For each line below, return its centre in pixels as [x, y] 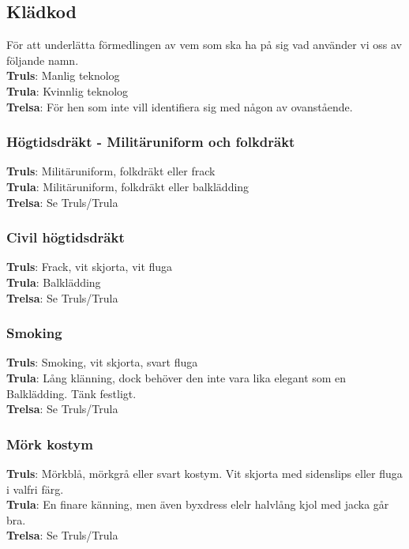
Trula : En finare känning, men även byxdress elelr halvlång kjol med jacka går [198, 504]
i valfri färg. [35, 489]
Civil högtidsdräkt [66, 237]
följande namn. [43, 60]
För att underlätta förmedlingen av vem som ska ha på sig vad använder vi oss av [204, 45]
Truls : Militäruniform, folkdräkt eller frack [111, 171]
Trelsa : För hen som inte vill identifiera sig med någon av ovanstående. [180, 106]
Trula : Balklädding [54, 282]
